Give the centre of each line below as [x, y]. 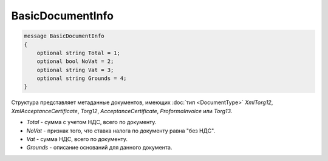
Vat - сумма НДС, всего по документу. [77, 139]
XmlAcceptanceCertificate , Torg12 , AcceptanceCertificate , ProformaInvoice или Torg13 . [122, 111]
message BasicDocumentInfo [64, 36]
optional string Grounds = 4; [82, 78]
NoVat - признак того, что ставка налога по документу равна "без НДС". [121, 131]
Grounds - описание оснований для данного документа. [99, 148]
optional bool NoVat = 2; [75, 61]
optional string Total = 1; [79, 53]
